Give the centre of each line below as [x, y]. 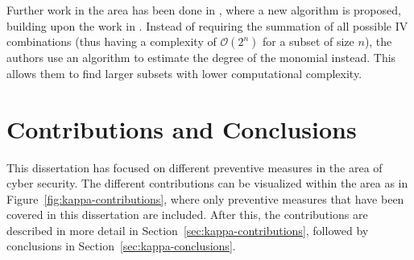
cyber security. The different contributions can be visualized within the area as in [207, 183]
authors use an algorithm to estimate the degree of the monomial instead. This [201, 58]
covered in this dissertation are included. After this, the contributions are [187, 215]
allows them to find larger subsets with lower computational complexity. [184, 73]
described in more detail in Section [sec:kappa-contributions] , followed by [188, 230]
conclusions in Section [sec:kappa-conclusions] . [121, 246]
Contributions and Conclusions [182, 128]
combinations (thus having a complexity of [112, 41]
